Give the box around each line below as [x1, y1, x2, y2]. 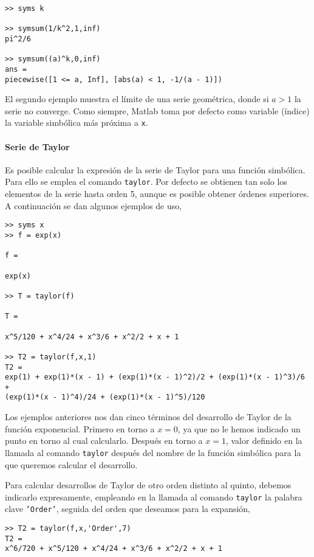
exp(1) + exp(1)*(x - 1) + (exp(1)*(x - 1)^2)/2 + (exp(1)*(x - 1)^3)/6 [5, 373, 305, 382]
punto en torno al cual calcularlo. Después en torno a [5, 434, 203, 447]
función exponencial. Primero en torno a [5, 422, 155, 435]
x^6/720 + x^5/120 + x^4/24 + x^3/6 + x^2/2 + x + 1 [5, 544, 222, 553]
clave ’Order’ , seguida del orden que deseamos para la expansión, [5, 502, 251, 515]
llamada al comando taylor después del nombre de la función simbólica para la [5, 446, 301, 458]
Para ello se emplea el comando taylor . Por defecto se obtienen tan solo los [5, 175, 287, 188]
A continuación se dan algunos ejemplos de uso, [5, 199, 182, 212]
